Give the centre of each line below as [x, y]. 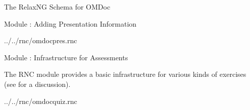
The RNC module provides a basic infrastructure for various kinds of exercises [125, 74]
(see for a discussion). [37, 84]
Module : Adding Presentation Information [70, 23]
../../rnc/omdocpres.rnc [41, 40]
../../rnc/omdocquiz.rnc [41, 101]
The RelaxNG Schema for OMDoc [57, 7]
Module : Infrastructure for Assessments [66, 57]
